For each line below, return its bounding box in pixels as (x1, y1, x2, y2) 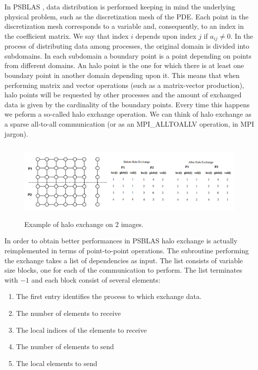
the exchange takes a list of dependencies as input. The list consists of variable (4, 255, 243, 265)
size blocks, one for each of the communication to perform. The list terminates (4, 265, 242, 275)
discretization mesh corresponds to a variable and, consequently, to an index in (4, 21, 244, 31)
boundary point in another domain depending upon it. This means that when (4, 70, 240, 80)
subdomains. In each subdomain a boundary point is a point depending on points (4, 50, 252, 61)
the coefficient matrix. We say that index (4, 30, 129, 41)
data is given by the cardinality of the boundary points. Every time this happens (4, 99, 250, 109)
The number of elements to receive (16, 307, 121, 318)
